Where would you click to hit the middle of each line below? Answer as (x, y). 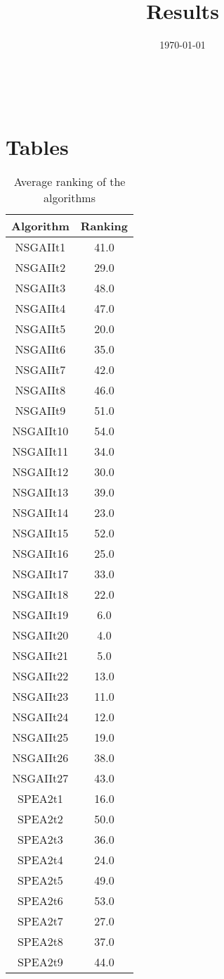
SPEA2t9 (40, 962)
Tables (37, 146)
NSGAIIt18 (40, 594)
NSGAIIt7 (40, 370)
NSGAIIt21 (40, 656)
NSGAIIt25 (40, 737)
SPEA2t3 (40, 840)
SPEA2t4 (40, 860)
